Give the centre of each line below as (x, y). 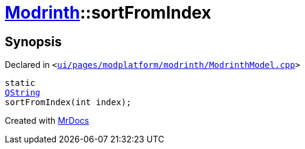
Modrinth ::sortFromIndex (108, 13)
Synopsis (33, 41)
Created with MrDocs (47, 121)
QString (23, 93)
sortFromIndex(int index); (68, 102)
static (20, 83)
